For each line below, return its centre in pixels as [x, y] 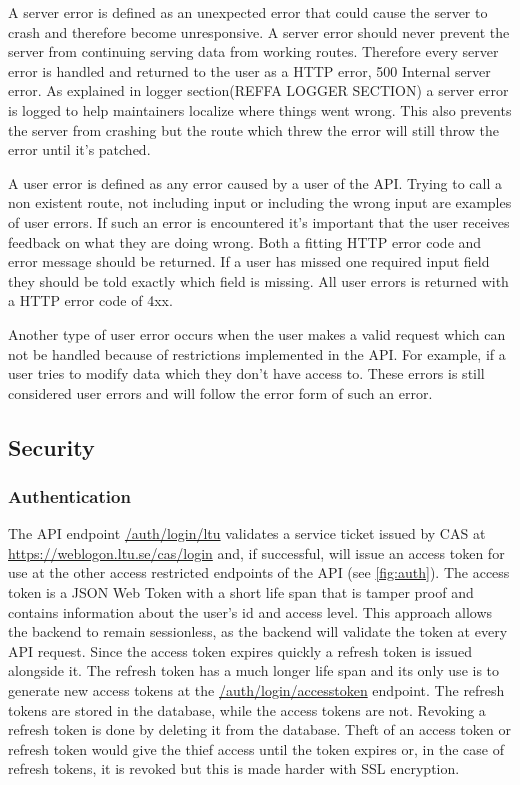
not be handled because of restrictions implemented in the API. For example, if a [257, 353]
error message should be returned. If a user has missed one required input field [249, 261]
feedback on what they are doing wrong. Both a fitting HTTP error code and [245, 241]
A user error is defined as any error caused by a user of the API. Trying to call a [255, 182]
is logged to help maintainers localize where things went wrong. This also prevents [260, 109]
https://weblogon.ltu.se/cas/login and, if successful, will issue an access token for [256, 552]
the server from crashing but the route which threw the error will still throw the [254, 129]
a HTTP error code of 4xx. [90, 300]
